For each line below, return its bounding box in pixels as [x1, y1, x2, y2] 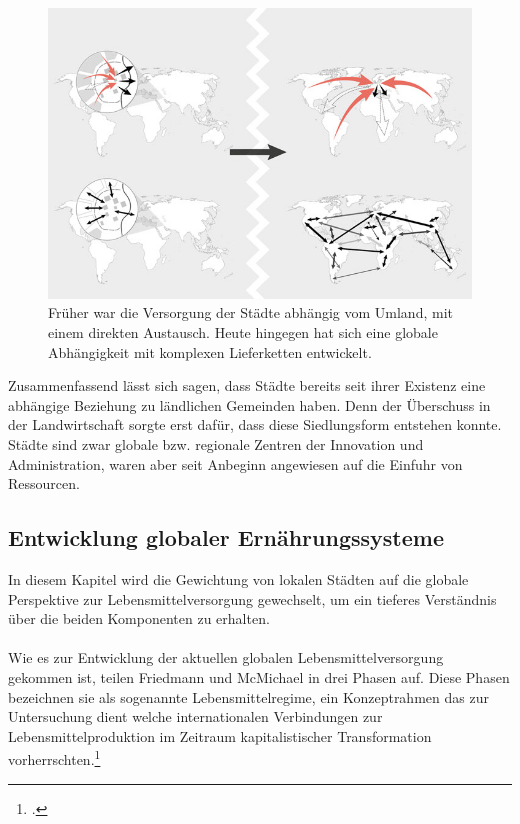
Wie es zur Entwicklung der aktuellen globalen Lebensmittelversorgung [8, 647, 444, 668]
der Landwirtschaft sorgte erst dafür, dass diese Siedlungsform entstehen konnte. [8, 414, 502, 435]
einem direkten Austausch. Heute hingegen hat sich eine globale [48, 322, 438, 343]
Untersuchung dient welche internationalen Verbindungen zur [8, 706, 383, 727]
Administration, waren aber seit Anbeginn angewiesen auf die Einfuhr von [8, 453, 463, 474]
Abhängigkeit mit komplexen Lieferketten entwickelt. [48, 341, 372, 362]
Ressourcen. [8, 473, 80, 494]
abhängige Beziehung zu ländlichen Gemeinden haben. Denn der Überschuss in [8, 394, 491, 415]
